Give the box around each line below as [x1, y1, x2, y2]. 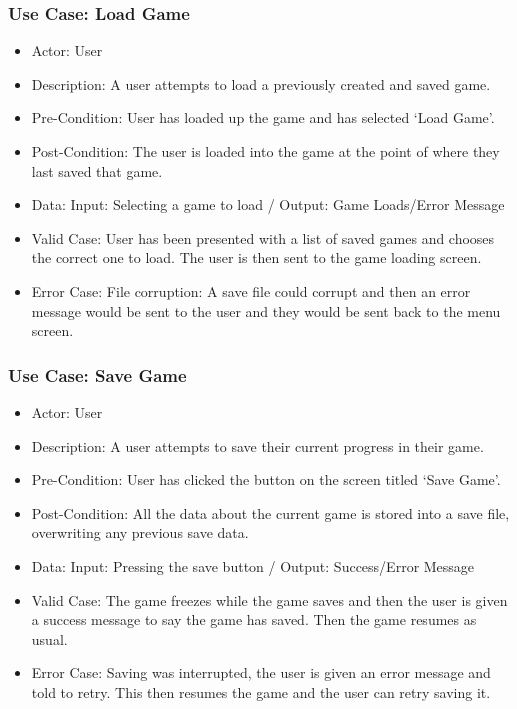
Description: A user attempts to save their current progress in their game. [31, 435, 484, 456]
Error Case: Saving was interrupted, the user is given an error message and [31, 662, 491, 683]
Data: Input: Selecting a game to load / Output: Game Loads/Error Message [31, 194, 505, 215]
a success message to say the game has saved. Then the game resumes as [31, 609, 477, 630]
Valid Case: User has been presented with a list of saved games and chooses [31, 227, 495, 248]
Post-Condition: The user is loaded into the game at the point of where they [31, 141, 500, 161]
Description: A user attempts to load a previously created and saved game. [31, 73, 491, 94]
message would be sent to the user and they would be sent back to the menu [31, 300, 501, 321]
